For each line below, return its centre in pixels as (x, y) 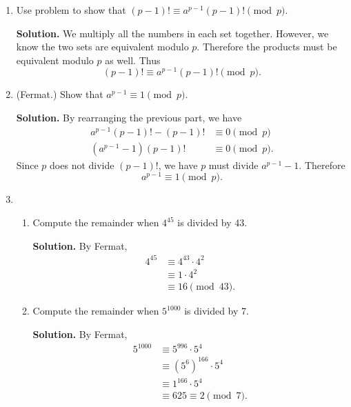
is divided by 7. (217, 311)
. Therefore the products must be (267, 47)
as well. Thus (133, 60)
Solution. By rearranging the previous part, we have (129, 118)
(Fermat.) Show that (60, 94)
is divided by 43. (212, 222)
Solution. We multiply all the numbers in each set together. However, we (172, 33)
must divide (233, 165)
